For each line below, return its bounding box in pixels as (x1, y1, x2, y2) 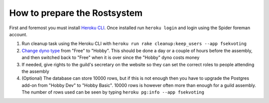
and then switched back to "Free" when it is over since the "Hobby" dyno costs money (21, 54, 200, 60)
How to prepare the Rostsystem (9, 7, 143, 18)
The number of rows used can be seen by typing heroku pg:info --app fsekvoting (21, 89, 204, 95)
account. (9, 31, 27, 37)
